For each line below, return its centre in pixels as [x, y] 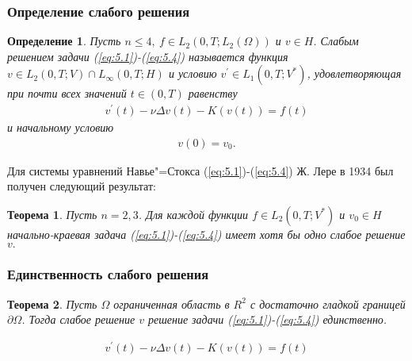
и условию [193, 73]
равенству [213, 93]
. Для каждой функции [193, 214]
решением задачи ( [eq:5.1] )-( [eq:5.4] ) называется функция [148, 56]
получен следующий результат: [82, 186]
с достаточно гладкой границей [328, 303]
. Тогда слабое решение [78, 319]
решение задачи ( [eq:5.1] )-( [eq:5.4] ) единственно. [267, 319]
